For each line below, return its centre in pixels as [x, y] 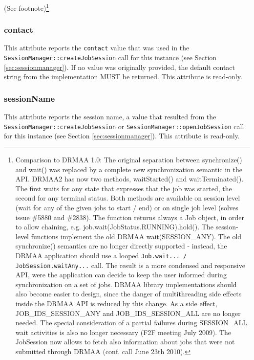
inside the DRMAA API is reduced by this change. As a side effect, [116, 304]
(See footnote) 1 [27, 7]
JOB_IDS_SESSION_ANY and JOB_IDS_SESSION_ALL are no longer [128, 313]
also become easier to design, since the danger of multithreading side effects [128, 294]
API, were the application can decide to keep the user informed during [121, 275]
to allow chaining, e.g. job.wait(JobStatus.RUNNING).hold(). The [114, 227]
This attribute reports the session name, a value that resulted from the [110, 117]
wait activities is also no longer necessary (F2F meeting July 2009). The [123, 332]
